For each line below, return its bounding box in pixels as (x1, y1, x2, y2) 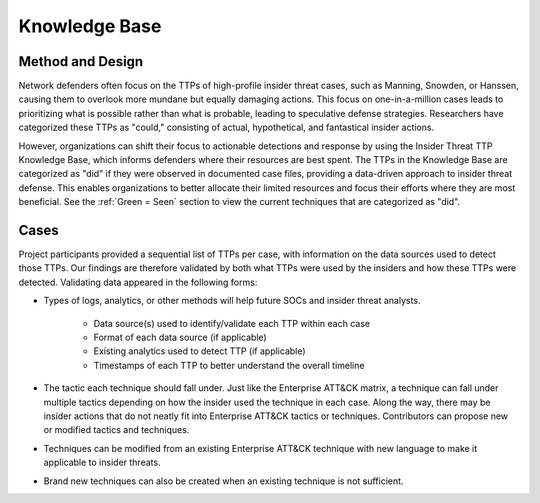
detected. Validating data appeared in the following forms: (18, 276, 258, 288)
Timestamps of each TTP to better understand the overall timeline (93, 359, 365, 371)
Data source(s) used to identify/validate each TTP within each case (93, 317, 370, 329)
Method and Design (18, 53, 144, 70)
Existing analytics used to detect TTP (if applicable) (93, 345, 306, 357)
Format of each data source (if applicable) (93, 331, 267, 344)
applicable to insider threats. (43, 456, 161, 469)
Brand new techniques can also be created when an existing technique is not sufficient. (43, 475, 404, 487)
